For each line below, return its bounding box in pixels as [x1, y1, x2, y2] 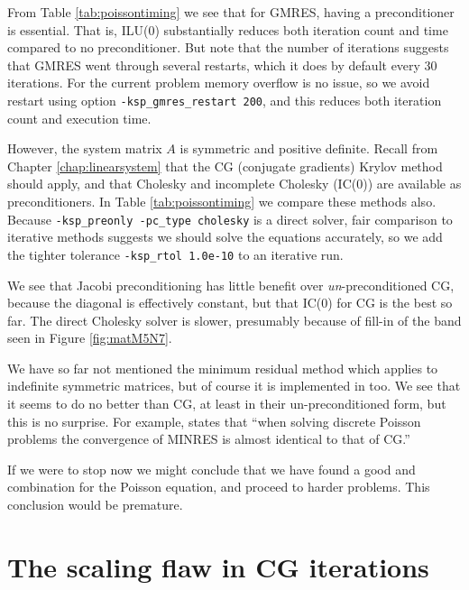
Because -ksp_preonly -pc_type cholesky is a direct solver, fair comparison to [7, 209, 453, 228]
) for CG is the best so [327, 293, 453, 312]
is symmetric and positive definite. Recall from [179, 139, 438, 158]
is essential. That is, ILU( [7, 20, 149, 39]
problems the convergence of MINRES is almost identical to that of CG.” [7, 429, 410, 448]
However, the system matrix [7, 139, 162, 158]
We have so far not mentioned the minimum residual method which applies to [7, 358, 438, 377]
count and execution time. [7, 108, 152, 127]
